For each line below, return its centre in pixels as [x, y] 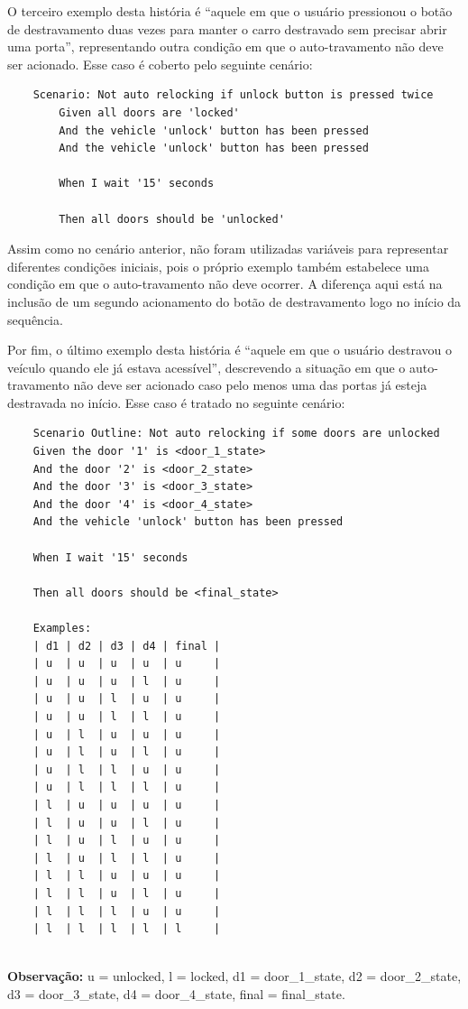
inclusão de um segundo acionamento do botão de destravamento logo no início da [234, 301]
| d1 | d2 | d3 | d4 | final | [127, 646]
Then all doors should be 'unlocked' [172, 219]
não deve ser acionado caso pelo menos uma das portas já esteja [250, 385]
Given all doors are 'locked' [149, 112]
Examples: [62, 628]
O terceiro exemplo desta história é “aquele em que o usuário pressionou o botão [230, 11]
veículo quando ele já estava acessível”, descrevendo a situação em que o [206, 367]
